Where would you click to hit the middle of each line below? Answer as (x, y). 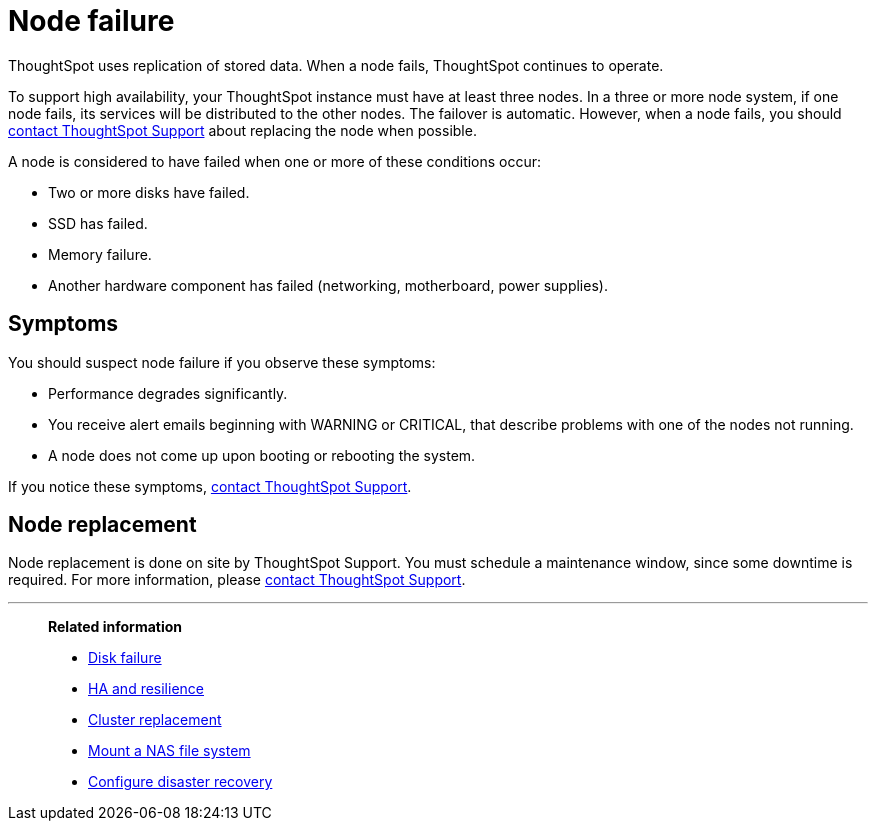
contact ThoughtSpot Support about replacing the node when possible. (242, 130)
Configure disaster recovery (180, 782)
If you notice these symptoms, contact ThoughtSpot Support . (210, 486)
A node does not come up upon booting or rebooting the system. (262, 455)
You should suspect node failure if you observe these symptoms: (222, 362)
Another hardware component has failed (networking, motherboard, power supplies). (328, 285)
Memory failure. (100, 254)
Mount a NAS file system (169, 751)
